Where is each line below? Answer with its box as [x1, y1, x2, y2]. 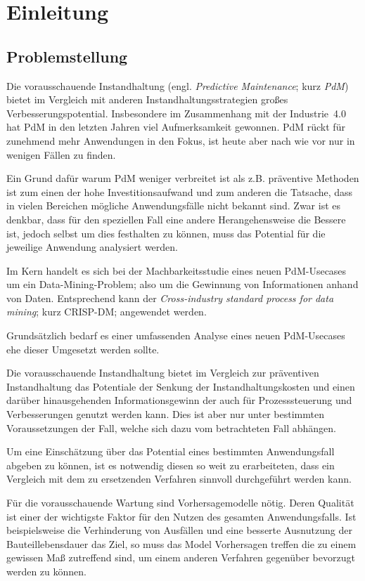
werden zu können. [6, 563, 87, 578]
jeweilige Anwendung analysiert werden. [6, 240, 178, 254]
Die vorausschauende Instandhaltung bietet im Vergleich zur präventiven [6, 365, 319, 380]
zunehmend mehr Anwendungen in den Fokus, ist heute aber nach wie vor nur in [6, 133, 355, 148]
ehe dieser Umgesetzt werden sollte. [6, 341, 160, 356]
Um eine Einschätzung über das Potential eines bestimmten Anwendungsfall [6, 444, 335, 459]
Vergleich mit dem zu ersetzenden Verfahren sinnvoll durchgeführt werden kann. [6, 471, 352, 486]
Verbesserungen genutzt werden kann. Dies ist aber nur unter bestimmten [6, 407, 324, 422]
